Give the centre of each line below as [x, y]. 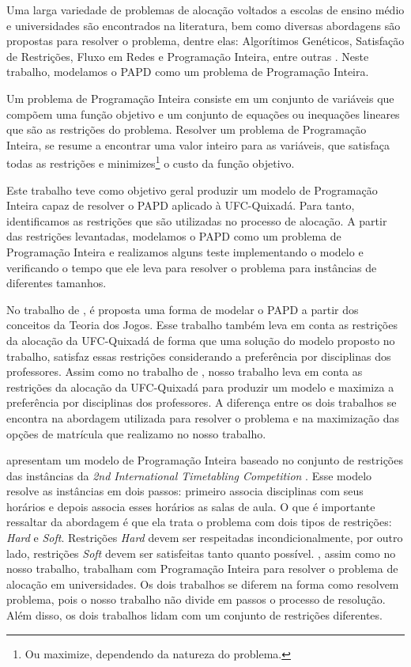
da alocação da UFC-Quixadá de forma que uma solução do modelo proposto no [201, 340]
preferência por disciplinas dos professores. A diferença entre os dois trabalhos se [202, 402]
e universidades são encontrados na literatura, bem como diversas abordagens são [204, 25]
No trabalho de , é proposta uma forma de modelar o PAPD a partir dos [183, 309]
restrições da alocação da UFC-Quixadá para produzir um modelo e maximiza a [200, 387]
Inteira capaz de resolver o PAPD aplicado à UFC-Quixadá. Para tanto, [181, 205]
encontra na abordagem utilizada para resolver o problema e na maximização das [203, 417]
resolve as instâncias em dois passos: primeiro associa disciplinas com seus [185, 491]
